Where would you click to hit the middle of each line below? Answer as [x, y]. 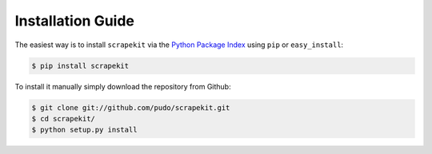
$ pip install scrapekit [80, 65]
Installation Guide [75, 21]
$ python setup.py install [84, 130]
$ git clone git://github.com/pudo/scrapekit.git [131, 107]
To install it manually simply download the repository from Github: [123, 86]
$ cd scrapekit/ [64, 118]
